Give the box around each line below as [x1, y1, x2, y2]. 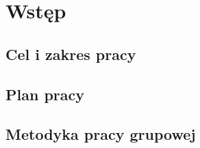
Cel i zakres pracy [5, 43, 136, 64]
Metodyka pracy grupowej [5, 123, 196, 145]
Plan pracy [5, 83, 84, 104]
